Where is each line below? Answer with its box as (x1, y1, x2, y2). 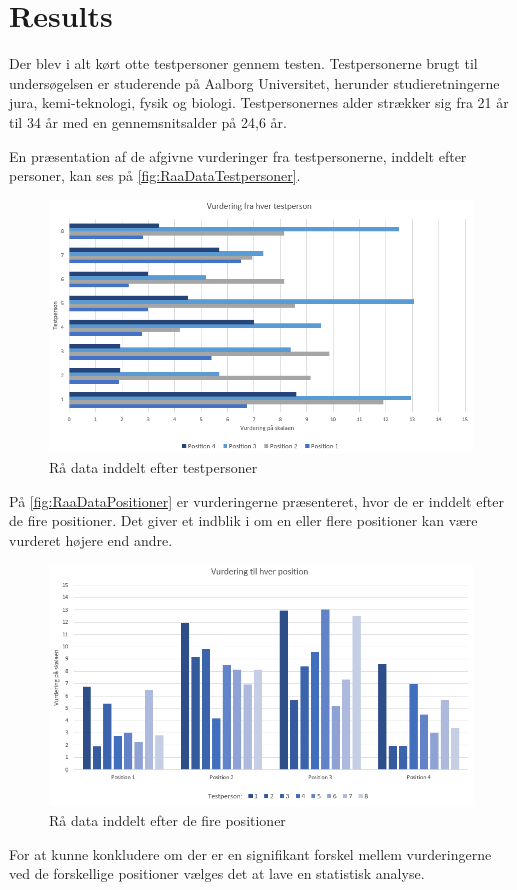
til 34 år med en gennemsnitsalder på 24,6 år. (9, 111, 287, 132)
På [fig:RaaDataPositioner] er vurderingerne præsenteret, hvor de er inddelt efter (9, 490, 504, 511)
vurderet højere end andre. (9, 529, 173, 550)
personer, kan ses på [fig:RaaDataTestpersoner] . (9, 165, 301, 186)
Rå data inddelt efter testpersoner (49, 456, 258, 477)
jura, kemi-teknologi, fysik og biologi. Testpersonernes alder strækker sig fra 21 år (9, 92, 509, 113)
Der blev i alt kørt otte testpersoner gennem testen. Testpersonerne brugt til (9, 53, 478, 74)
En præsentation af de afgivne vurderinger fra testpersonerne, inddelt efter (9, 145, 467, 166)
